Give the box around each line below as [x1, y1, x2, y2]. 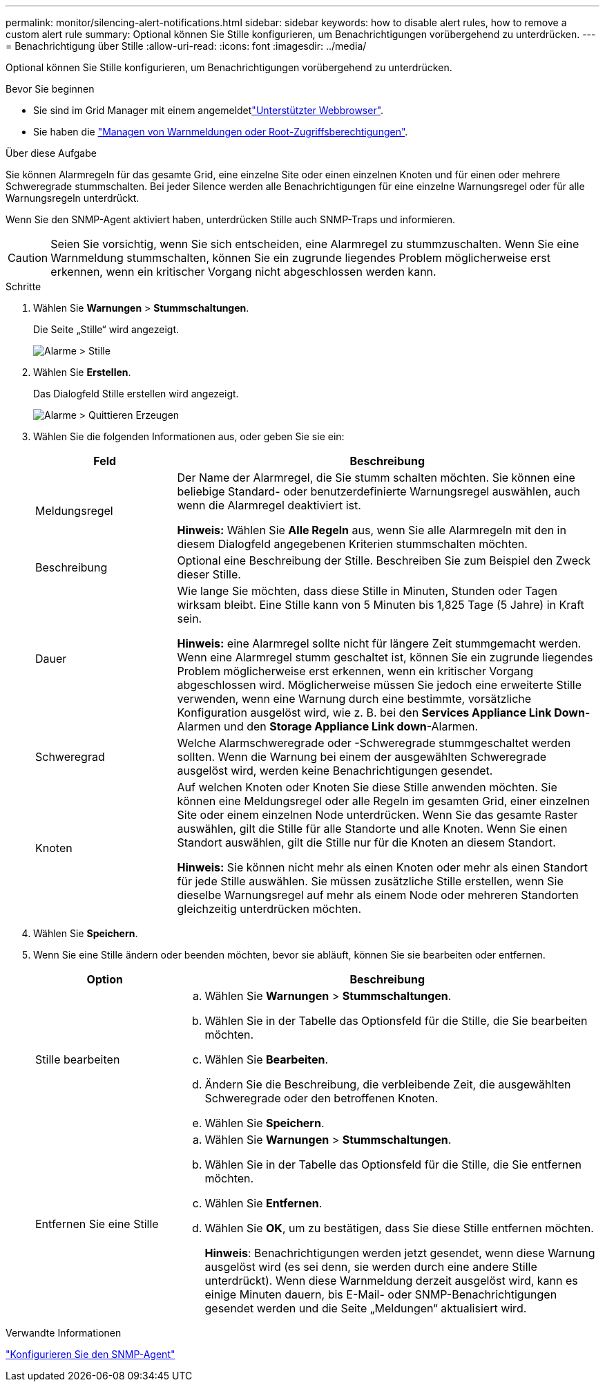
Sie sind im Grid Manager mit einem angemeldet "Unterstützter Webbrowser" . [33, 104, 384, 116]
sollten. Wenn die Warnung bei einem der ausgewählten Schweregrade [177, 750, 546, 764]
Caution [8, 251, 48, 265]
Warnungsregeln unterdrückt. [6, 192, 140, 204]
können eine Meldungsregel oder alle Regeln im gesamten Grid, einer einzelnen [177, 794, 590, 808]
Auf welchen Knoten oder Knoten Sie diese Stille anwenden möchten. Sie [177, 780, 557, 794]
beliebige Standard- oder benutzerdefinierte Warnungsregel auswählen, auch [177, 484, 580, 498]
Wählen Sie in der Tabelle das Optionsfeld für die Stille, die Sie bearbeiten [204, 1014, 588, 1028]
